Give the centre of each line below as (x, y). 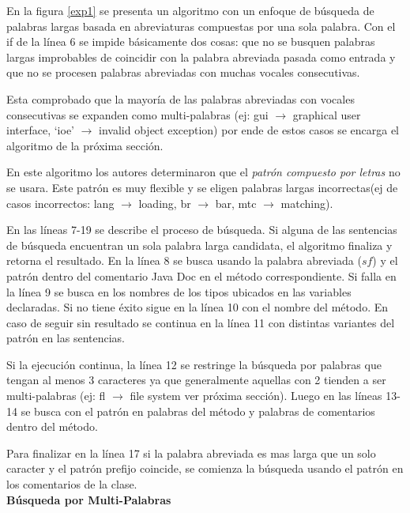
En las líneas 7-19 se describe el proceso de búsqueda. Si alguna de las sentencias (202, 230)
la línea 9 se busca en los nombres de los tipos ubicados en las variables (179, 291)
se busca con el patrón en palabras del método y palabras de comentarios (198, 411)
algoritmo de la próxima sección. (85, 145)
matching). (307, 203)
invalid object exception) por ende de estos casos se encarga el (249, 130)
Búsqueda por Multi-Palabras (89, 499)
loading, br (165, 203)
